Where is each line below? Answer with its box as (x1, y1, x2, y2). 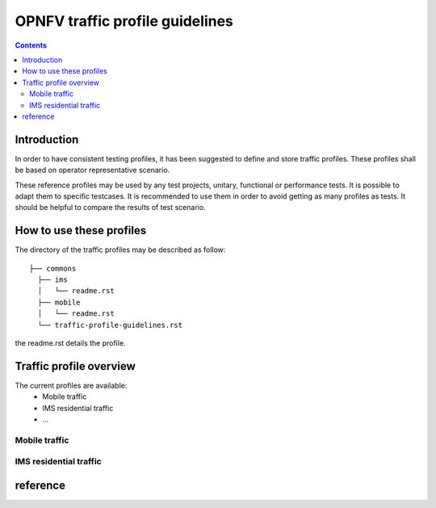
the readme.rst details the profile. (15, 338, 126, 347)
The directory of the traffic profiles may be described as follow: (15, 245, 226, 254)
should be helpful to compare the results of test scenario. (15, 203, 206, 212)
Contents (15, 40, 48, 50)
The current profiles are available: (15, 380, 128, 390)
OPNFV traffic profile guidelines (15, 12, 234, 30)
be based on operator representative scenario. (15, 166, 170, 175)
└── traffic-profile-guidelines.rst (37, 320, 183, 330)
